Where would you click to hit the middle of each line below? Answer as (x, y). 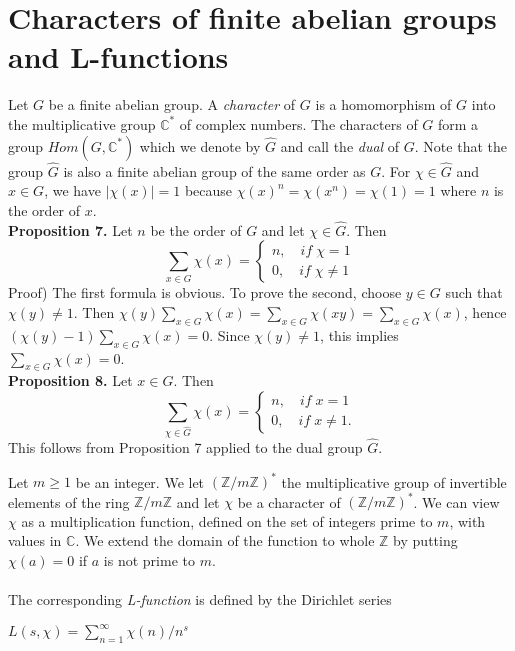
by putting (425, 540)
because (208, 190)
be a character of (289, 501)
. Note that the (460, 145)
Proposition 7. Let (70, 229)
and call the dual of (340, 145)
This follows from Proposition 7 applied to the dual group (185, 447)
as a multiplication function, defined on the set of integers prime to (227, 520)
